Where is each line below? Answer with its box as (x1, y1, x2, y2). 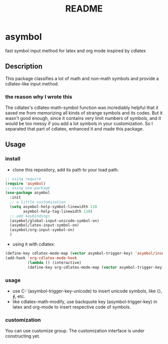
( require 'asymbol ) (5, 181, 46, 186)
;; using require (5, 176, 41, 181)
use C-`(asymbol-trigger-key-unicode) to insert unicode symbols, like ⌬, (12, 288, 162, 294)
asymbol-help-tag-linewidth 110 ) (23, 208, 93, 214)
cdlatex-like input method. (5, 80, 59, 86)
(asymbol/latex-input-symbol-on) (9, 223, 79, 228)
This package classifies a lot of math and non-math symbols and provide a (5, 75, 159, 81)
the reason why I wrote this (5, 93, 72, 100)
